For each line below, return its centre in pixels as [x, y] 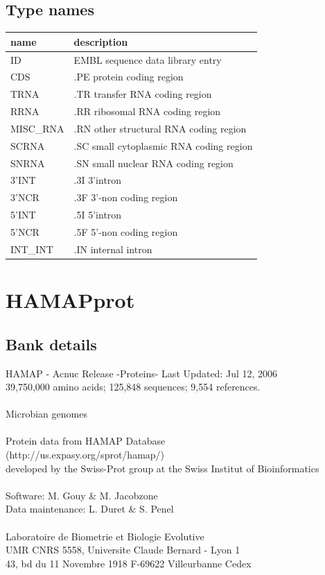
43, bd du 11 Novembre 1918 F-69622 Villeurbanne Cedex [129, 563]
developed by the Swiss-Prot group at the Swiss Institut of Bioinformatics [162, 468]
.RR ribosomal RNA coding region [147, 111]
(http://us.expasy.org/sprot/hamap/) [85, 455]
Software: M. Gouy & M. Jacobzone [82, 495]
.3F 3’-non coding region [126, 197]
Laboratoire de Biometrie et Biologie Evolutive [105, 536]
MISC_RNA [37, 128]
